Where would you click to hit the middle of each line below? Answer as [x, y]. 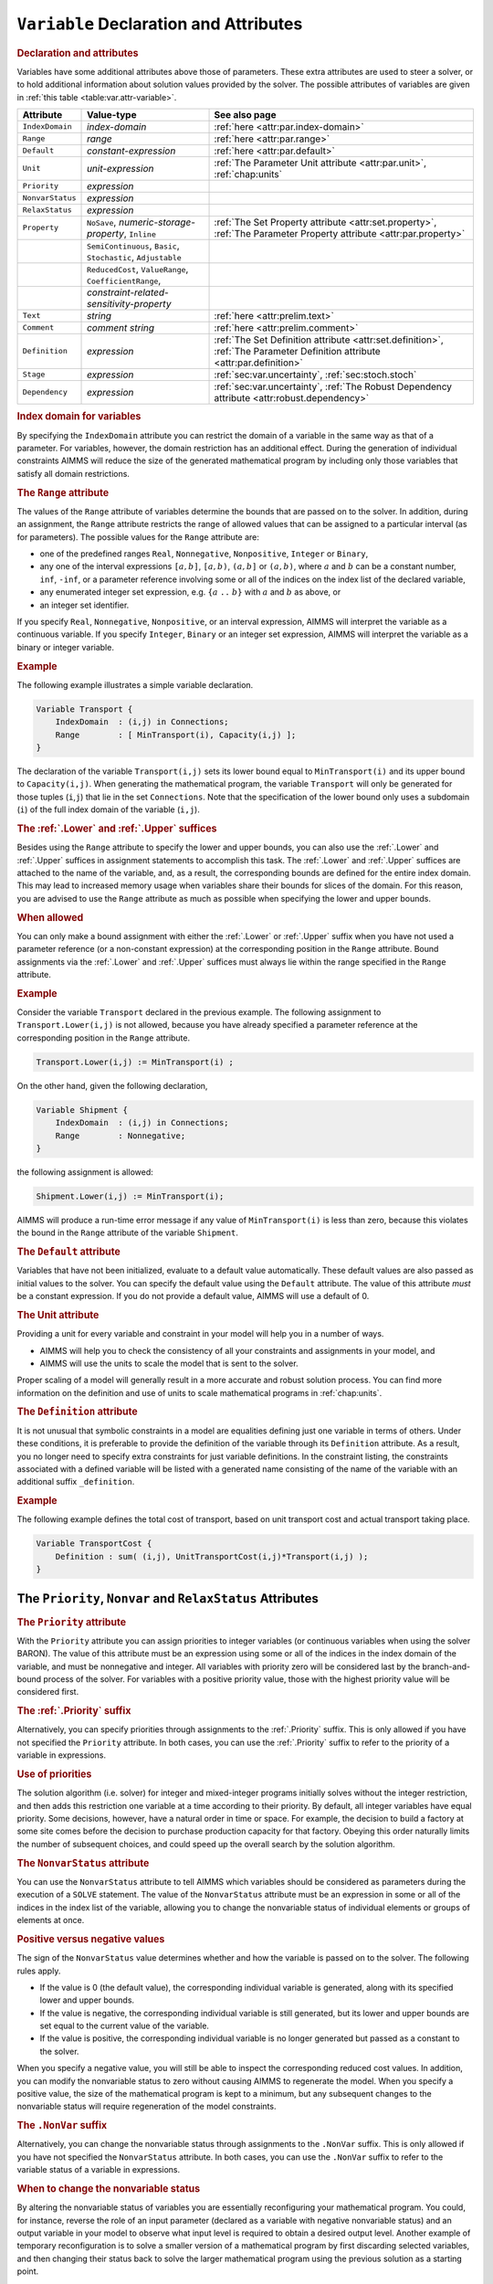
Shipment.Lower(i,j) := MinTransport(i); [130, 1196]
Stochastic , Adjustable [134, 257]
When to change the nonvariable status [109, 2189]
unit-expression [121, 168]
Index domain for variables [79, 417]
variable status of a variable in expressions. [99, 2170]
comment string [121, 327]
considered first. [48, 1692]
